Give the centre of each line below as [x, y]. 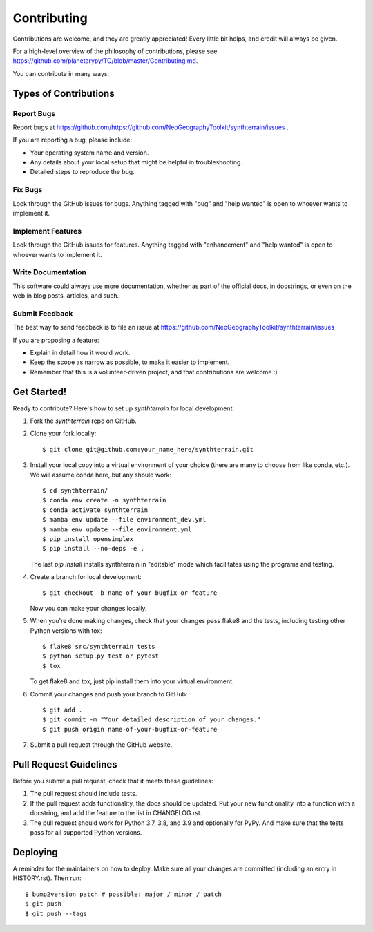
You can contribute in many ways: [61, 73]
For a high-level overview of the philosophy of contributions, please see [115, 51]
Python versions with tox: [66, 630]
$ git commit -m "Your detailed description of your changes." [152, 720]
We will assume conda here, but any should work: [101, 475]
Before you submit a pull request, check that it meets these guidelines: [113, 781]
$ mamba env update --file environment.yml [117, 529]
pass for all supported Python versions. [86, 833]
